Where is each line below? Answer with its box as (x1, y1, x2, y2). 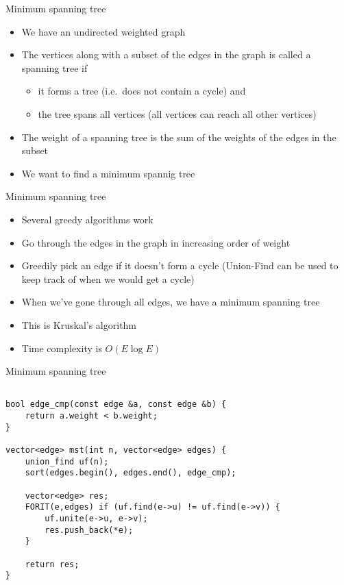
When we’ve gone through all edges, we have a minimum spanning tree (21, 295, 320, 309)
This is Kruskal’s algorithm (21, 317, 137, 332)
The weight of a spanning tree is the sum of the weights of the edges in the (21, 129, 336, 144)
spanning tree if (21, 60, 88, 75)
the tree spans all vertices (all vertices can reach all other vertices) (38, 106, 317, 121)
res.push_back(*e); (45, 525, 134, 535)
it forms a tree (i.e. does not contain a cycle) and (38, 84, 246, 98)
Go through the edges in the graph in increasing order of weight (21, 235, 291, 249)
